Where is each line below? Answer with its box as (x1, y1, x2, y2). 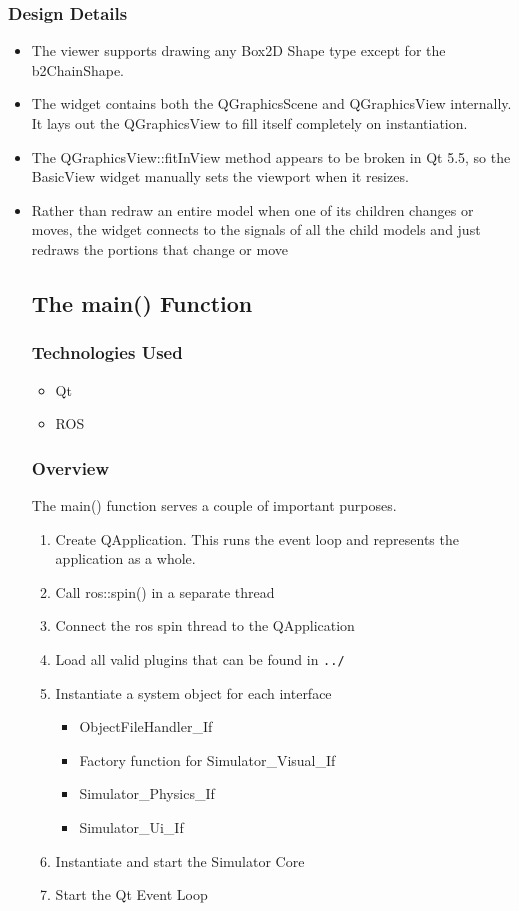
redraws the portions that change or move (31, 238, 288, 259)
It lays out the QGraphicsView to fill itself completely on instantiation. (31, 113, 468, 133)
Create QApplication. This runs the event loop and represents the (55, 528, 459, 549)
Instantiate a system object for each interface (55, 682, 332, 703)
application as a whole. (55, 548, 196, 569)
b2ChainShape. (31, 59, 125, 80)
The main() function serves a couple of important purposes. (31, 494, 397, 515)
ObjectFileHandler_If (79, 716, 213, 737)
